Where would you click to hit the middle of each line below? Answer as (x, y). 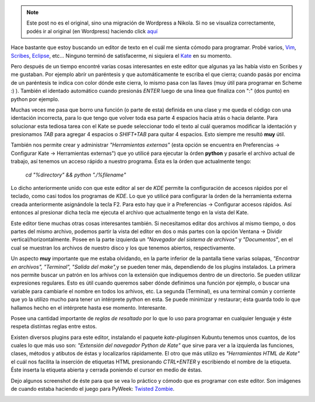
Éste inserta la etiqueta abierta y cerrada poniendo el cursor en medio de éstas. (106, 370)
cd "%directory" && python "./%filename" (76, 175)
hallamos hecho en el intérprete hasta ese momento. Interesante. (89, 307)
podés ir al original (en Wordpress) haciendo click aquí (92, 31)
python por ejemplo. (35, 99)
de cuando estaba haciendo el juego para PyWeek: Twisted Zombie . (93, 389)
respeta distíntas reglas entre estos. (54, 327)
